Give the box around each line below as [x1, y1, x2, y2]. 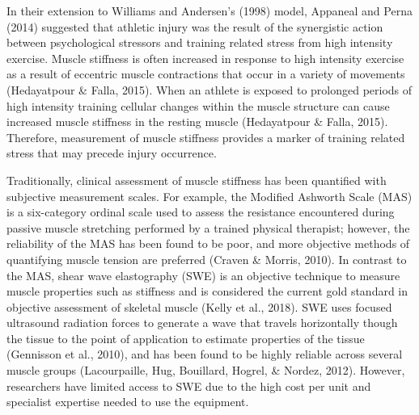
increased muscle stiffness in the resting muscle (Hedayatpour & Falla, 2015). [6, 113, 388, 130]
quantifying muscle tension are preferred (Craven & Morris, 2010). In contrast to [6, 250, 407, 267]
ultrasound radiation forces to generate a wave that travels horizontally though [6, 314, 398, 331]
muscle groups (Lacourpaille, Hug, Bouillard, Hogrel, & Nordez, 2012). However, [6, 362, 405, 379]
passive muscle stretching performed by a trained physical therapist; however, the [6, 219, 410, 236]
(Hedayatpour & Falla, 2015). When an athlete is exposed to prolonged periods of [6, 81, 413, 98]
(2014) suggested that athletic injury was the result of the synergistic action [6, 18, 383, 35]
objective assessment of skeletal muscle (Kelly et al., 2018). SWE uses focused [6, 298, 392, 315]
